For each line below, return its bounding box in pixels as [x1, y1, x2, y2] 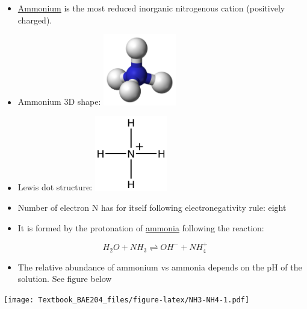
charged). [17, 13, 52, 26]
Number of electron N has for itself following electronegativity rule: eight [17, 201, 287, 214]
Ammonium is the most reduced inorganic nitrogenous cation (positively [17, 2, 285, 14]
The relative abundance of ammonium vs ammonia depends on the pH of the [17, 260, 302, 273]
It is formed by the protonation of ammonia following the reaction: [17, 221, 264, 234]
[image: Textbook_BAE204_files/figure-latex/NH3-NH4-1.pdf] [4, 295, 250, 304]
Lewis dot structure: [17, 181, 93, 193]
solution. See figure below [17, 272, 112, 285]
